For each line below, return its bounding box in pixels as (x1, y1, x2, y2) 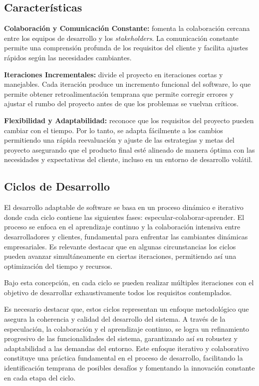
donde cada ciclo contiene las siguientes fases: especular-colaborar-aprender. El (4, 211, 245, 222)
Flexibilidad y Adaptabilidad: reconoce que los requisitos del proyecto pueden (4, 115, 254, 125)
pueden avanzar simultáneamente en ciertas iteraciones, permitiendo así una (4, 251, 237, 261)
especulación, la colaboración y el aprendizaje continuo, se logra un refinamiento (4, 323, 250, 334)
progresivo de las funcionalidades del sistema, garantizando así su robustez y (4, 333, 238, 344)
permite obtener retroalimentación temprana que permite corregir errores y (4, 88, 234, 99)
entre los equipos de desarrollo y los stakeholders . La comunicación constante (4, 32, 239, 43)
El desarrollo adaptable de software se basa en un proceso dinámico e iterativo (4, 202, 244, 212)
